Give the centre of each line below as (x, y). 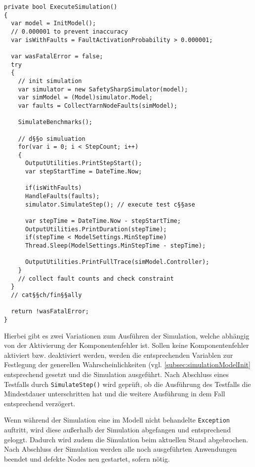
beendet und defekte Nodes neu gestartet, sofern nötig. (87, 458)
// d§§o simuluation (52, 139)
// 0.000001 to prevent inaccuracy (69, 31)
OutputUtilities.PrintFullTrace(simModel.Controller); (117, 262)
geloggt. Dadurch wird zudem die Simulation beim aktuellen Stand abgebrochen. (126, 439)
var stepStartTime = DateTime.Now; (84, 172)
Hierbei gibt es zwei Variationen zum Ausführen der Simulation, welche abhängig (127, 335)
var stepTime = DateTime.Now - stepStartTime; (103, 221)
